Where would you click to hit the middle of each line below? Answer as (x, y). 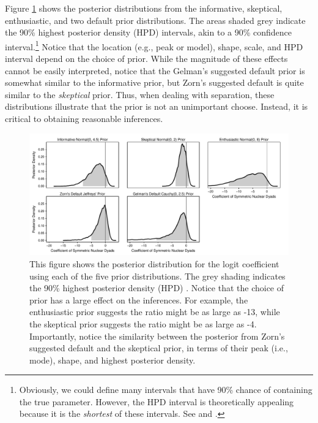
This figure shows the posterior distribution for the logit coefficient (154, 263)
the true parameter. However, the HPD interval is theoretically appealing (157, 401)
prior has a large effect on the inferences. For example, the (139, 299)
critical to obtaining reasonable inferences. (84, 118)
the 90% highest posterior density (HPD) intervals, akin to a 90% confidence (149, 32)
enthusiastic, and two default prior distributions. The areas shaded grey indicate (155, 20)
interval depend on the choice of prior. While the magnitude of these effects (146, 59)
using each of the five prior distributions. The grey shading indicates (157, 276)
